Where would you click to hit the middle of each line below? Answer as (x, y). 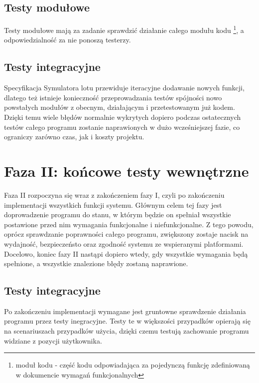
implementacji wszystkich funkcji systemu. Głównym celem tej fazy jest (113, 204)
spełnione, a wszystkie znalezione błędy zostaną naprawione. (96, 263)
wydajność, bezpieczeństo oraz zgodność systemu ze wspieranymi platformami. (124, 243)
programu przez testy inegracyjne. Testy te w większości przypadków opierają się (127, 321)
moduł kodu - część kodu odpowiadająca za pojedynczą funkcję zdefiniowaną (133, 365)
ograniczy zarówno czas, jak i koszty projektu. (74, 137)
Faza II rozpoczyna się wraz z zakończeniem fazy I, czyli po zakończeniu (114, 194)
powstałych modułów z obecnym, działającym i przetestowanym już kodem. (120, 107)
